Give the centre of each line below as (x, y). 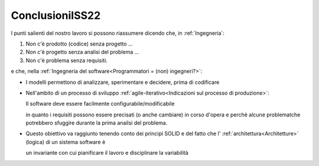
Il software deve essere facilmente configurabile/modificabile (100, 104)
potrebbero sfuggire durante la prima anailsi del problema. (97, 123)
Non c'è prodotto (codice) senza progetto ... (79, 44)
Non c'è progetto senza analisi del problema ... (82, 52)
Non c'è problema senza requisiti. (66, 60)
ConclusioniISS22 (56, 15)
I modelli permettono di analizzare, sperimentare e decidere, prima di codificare (123, 82)
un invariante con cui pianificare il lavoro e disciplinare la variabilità (107, 153)
